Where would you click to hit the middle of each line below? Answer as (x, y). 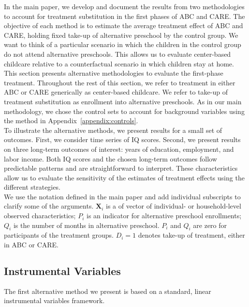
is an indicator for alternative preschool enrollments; (164, 216)
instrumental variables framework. (54, 300)
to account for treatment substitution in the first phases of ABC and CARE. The (124, 16)
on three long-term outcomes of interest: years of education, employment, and (119, 149)
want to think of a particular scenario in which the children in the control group (123, 44)
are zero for (210, 225)
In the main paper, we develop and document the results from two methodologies (124, 6)
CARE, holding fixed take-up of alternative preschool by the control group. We (121, 35)
